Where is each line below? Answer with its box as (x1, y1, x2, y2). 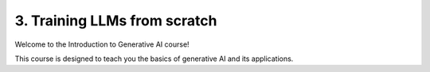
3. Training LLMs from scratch (14, 12, 217, 29)
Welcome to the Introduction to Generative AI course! (14, 40, 190, 49)
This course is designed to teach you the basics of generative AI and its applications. (14, 54, 294, 63)
